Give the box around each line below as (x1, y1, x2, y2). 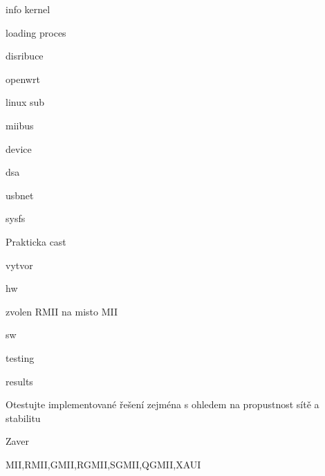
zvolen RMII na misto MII (6, 304, 118, 318)
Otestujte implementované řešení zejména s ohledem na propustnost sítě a (6, 397, 319, 412)
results (6, 374, 33, 388)
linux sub (6, 95, 45, 109)
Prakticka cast (6, 234, 66, 248)
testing (6, 350, 35, 365)
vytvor (6, 257, 33, 272)
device (6, 141, 32, 156)
